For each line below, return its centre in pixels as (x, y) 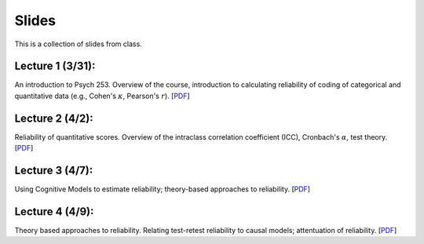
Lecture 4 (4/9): (54, 211)
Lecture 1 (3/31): (55, 66)
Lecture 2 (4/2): (54, 118)
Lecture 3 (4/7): (54, 170)
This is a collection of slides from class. (79, 44)
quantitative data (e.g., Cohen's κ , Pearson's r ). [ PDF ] (102, 96)
